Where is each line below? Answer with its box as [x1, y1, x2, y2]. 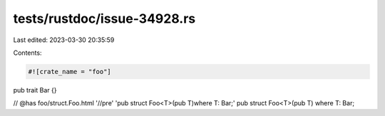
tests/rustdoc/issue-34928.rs [13, 11, 196, 26]
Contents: [13, 48, 42, 57]
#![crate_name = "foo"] [28, 68, 112, 75]
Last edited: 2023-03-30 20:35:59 [13, 36, 115, 44]
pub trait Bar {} [13, 85, 57, 94]
